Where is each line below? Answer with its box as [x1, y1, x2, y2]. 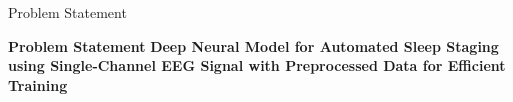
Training [8, 74, 68, 95]
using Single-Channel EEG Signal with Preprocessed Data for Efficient [8, 55, 506, 76]
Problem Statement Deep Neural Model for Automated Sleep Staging [8, 35, 499, 56]
